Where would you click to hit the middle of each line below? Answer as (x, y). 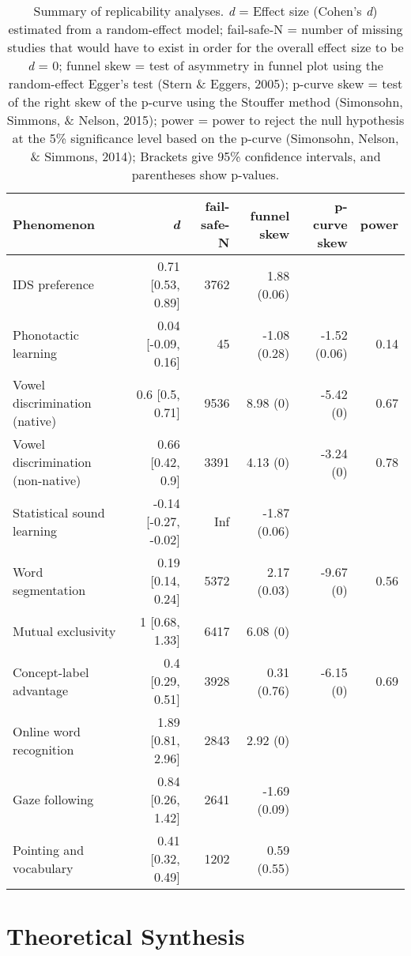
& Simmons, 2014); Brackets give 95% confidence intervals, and (205, 156)
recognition (43, 749)
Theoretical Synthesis (126, 936)
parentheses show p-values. (205, 174)
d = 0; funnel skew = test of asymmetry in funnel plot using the (205, 65)
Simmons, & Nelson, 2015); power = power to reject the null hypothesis (205, 120)
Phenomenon (54, 224)
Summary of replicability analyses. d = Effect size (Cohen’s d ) (205, 11)
